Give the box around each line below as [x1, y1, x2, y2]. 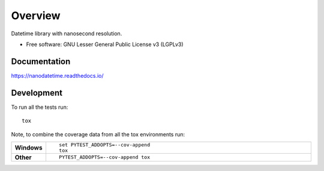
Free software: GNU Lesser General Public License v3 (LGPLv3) [26, 41, 184, 48]
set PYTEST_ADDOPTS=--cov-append [59, 141, 150, 148]
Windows [14, 143, 43, 152]
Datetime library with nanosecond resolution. [11, 30, 122, 37]
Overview [11, 9, 61, 22]
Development [11, 87, 63, 98]
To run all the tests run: [11, 103, 68, 111]
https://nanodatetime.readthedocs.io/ [11, 72, 104, 79]
